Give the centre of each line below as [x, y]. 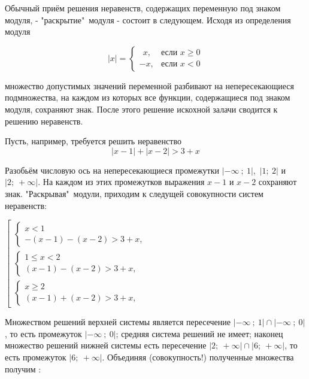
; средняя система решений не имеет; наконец [199, 333]
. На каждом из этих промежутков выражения [121, 182]
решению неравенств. [44, 121]
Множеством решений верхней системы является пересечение [118, 322]
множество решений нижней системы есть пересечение [106, 345]
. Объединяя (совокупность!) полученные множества [198, 357]
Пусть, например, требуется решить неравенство [93, 141]
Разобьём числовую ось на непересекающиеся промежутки [112, 170]
